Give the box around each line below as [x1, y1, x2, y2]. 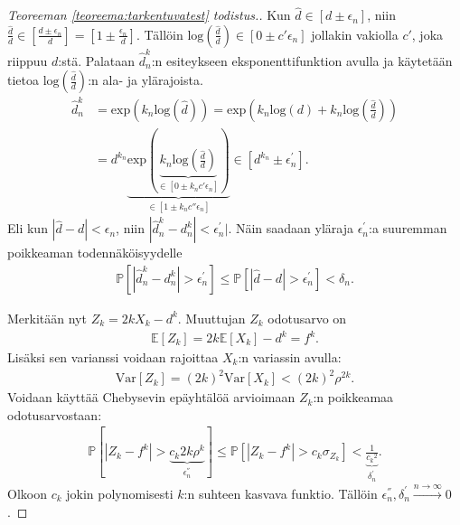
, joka [411, 24, 444, 43]
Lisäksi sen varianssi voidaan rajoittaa [7, 348, 219, 367]
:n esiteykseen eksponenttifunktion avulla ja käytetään [151, 51, 453, 70]
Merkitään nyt [7, 308, 87, 327]
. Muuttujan [177, 308, 246, 327]
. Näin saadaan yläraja [228, 219, 353, 238]
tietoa [7, 70, 39, 89]
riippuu [7, 51, 48, 70]
